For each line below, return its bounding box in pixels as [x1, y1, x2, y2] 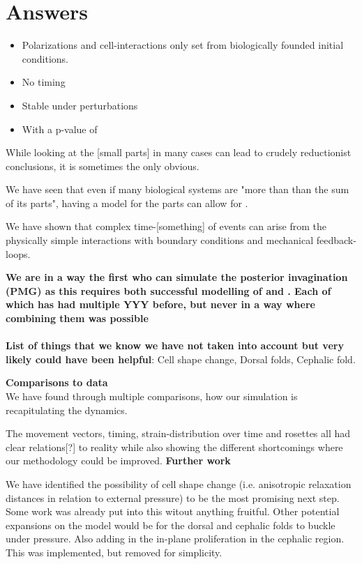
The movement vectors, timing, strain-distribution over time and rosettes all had [6, 426, 351, 441]
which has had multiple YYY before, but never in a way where [6, 297, 315, 312]
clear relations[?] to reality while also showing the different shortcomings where [6, 439, 343, 454]
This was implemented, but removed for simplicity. [6, 544, 223, 559]
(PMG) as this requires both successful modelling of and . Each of [6, 283, 331, 298]
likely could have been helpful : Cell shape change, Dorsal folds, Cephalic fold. [6, 351, 356, 366]
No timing [22, 75, 66, 89]
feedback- [316, 233, 356, 247]
